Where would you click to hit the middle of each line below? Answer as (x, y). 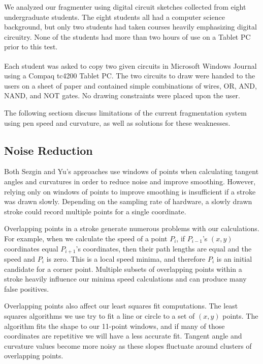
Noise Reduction (48, 150)
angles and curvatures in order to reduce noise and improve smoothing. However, (130, 181)
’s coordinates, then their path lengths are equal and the (164, 248)
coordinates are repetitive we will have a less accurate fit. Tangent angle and (123, 336)
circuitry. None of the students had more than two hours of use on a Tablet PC (127, 36)
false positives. (27, 288)
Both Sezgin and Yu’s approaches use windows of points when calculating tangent (131, 171)
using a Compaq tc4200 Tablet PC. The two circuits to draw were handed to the (130, 76)
